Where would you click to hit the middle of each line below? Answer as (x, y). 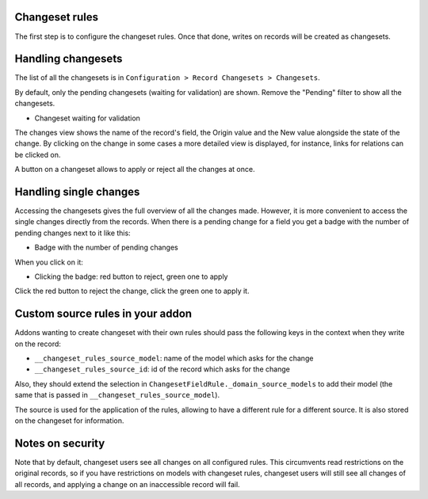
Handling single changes (77, 191)
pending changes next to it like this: (73, 233)
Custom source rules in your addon (103, 314)
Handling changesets (69, 59)
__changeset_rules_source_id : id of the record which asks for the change (162, 369)
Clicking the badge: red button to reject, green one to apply (131, 276)
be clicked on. (38, 154)
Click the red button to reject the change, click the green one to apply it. (132, 291)
